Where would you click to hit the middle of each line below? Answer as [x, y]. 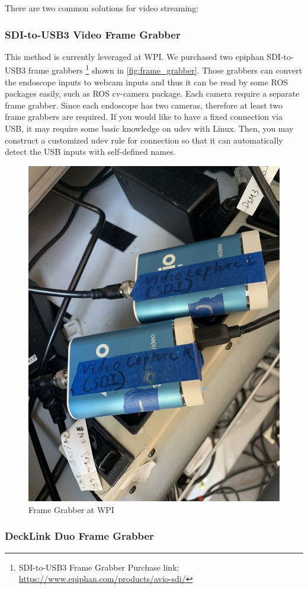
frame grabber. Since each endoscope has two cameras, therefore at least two [144, 105]
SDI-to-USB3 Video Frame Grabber [93, 34]
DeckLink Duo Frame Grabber [79, 536]
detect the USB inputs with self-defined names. [90, 152]
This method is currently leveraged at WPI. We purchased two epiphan [134, 56]
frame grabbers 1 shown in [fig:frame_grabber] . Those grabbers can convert [165, 69]
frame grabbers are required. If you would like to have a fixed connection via [144, 117]
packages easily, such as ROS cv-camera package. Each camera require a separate [152, 93]
